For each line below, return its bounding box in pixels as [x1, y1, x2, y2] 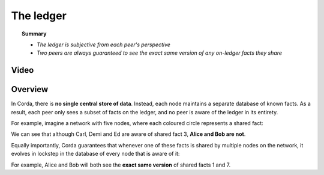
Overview [11, 84, 49, 94]
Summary [22, 30, 47, 37]
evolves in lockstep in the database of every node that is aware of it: [11, 150, 180, 158]
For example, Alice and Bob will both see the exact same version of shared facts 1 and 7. [11, 161, 231, 168]
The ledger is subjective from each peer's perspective [37, 41, 171, 48]
